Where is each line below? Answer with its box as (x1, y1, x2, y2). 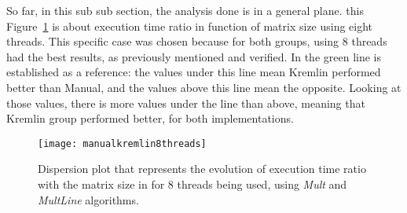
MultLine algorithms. (38, 191, 139, 207)
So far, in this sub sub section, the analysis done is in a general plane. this (6, 2, 364, 18)
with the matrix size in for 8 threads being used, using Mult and (38, 176, 347, 192)
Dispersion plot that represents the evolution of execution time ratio (38, 160, 366, 177)
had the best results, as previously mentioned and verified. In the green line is (6, 48, 382, 64)
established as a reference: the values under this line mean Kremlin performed (6, 64, 381, 80)
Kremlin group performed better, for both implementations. (6, 110, 294, 127)
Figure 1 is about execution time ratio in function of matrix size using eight (6, 17, 373, 34)
